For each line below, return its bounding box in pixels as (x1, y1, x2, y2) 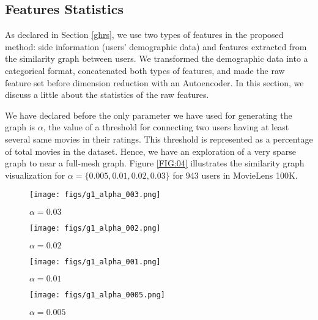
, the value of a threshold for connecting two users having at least (43, 121, 289, 133)
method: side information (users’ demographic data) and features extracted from (5, 40, 307, 53)
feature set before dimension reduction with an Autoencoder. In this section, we (5, 76, 304, 89)
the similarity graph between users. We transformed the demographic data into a (5, 52, 308, 65)
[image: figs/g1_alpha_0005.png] (29, 291, 165, 300)
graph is (5, 121, 35, 133)
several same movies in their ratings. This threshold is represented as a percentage (5, 132, 313, 145)
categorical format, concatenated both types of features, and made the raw (5, 64, 285, 76)
